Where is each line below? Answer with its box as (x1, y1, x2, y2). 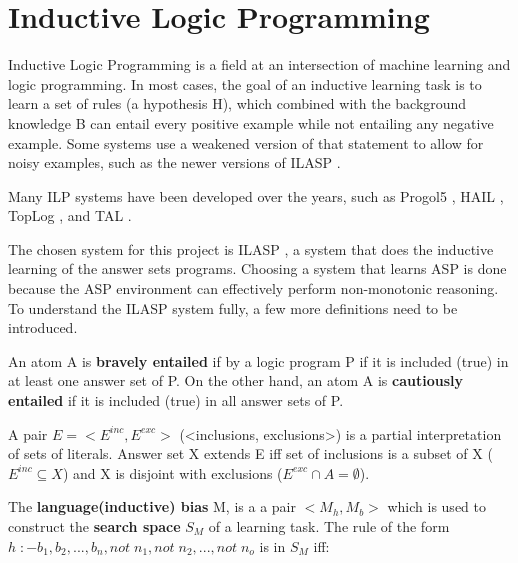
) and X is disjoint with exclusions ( (62, 462, 283, 483)
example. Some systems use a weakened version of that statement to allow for (8, 132, 484, 153)
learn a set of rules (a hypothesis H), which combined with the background (8, 93, 467, 114)
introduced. (8, 317, 78, 338)
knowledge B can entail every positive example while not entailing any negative (8, 112, 494, 133)
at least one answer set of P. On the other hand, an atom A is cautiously (8, 370, 463, 391)
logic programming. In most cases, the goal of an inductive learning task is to (8, 73, 482, 94)
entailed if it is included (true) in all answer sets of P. (8, 390, 344, 411)
